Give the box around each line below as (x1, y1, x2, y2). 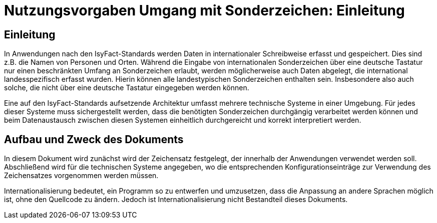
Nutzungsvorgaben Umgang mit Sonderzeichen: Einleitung (4, 2, 405, 19)
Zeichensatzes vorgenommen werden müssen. (4, 171, 159, 180)
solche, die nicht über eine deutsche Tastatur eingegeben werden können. (4, 83, 249, 92)
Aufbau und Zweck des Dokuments (4, 133, 184, 146)
